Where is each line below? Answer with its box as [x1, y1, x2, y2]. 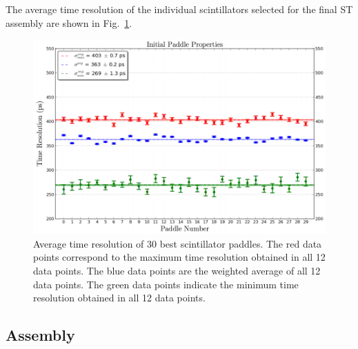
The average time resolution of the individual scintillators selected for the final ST [6, 2, 353, 16]
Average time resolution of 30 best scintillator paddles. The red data [33, 236, 322, 250]
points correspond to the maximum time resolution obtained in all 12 [33, 250, 326, 264]
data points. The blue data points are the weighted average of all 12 [33, 263, 321, 278]
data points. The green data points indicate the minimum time [33, 277, 299, 291]
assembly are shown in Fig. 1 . [6, 15, 132, 30]
